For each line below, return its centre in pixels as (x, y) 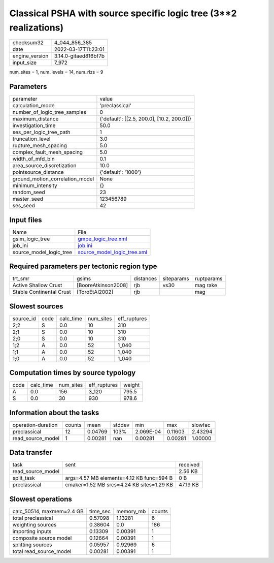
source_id (24, 319)
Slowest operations (41, 499)
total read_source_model (42, 551)
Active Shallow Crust (37, 286)
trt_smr (21, 278)
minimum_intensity (35, 185)
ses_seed (24, 206)
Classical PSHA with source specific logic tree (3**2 (123, 13)
